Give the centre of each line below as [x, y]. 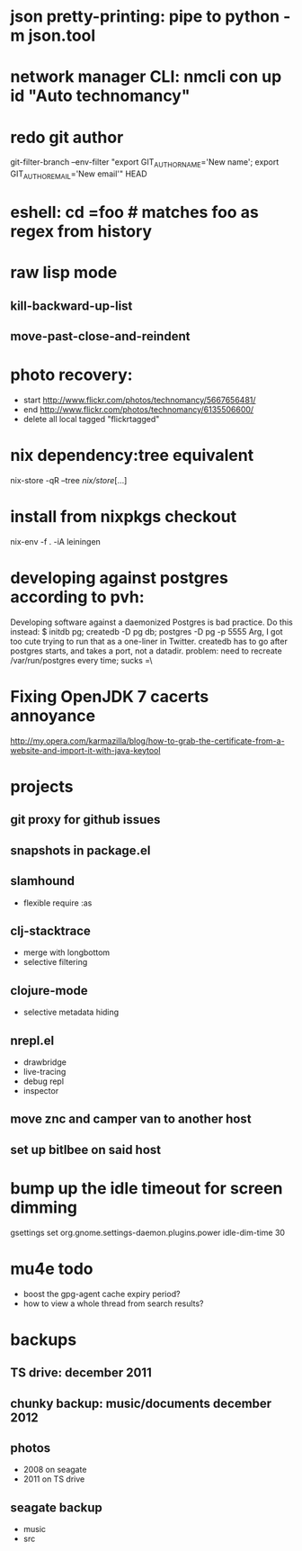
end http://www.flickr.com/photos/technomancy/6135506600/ [138, 410]
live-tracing [44, 1071]
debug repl [44, 1081]
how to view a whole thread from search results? [114, 1303]
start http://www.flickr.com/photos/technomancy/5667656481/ [139, 400]
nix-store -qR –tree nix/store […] [69, 480]
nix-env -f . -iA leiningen [56, 541]
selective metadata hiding [71, 1012]
